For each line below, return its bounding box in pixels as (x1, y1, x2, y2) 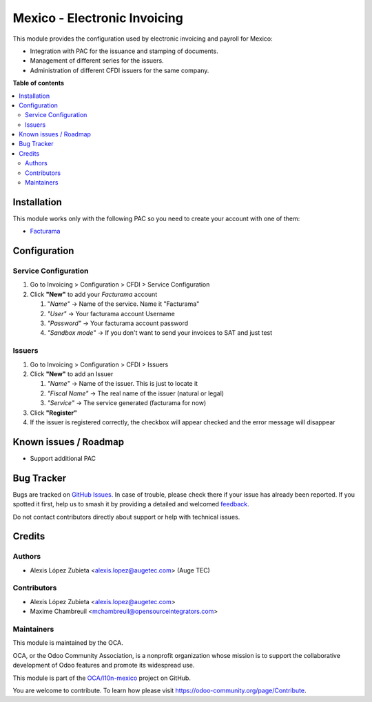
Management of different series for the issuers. (30, 56, 165, 65)
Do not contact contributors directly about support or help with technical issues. (12, 513, 240, 521)
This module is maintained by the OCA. (12, 639, 123, 647)
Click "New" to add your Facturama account (30, 290, 158, 298)
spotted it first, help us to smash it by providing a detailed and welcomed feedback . (12, 500, 249, 508)
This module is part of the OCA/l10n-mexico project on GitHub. (12, 674, 191, 682)
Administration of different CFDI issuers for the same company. (30, 66, 209, 74)
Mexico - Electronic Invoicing (12, 10, 184, 25)
